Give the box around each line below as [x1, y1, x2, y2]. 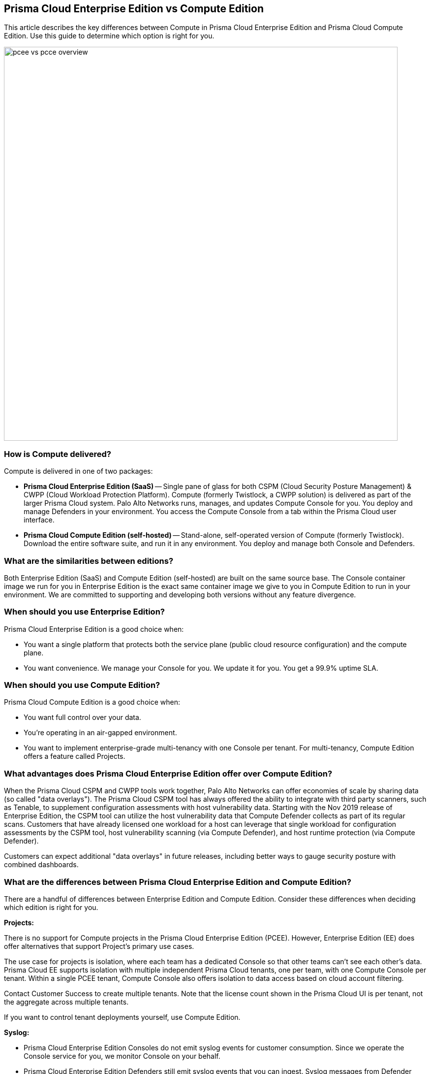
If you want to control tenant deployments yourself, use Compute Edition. [4, 1012, 241, 1021]
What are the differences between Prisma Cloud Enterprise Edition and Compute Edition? [4, 877, 351, 887]
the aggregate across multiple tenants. [4, 997, 129, 1006]
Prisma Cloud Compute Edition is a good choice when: [4, 698, 180, 707]
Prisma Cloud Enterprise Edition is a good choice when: [4, 624, 184, 633]
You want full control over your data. [24, 713, 141, 722]
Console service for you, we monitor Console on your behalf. [24, 1051, 220, 1060]
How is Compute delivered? [4, 449, 111, 459]
